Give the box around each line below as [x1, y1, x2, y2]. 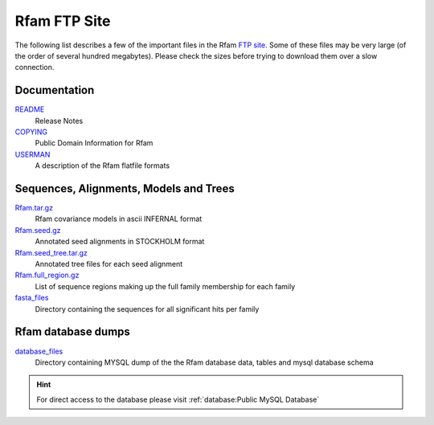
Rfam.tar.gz [14, 203, 54, 213]
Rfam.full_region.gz [14, 270, 80, 280]
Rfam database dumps [14, 325, 130, 339]
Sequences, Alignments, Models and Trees [14, 182, 235, 195]
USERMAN [14, 149, 51, 159]
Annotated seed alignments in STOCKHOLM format [35, 237, 205, 247]
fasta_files [14, 293, 49, 303]
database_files [14, 346, 63, 356]
